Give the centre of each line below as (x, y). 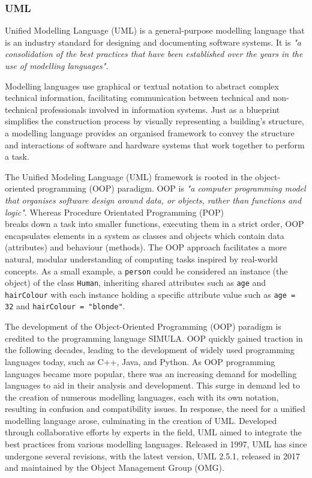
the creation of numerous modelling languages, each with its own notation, (142, 397)
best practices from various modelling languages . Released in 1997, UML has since (156, 444)
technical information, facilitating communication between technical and (137, 98)
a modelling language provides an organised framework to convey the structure (150, 132)
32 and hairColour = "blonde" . (65, 306)
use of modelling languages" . (57, 65)
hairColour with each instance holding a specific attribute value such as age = (150, 294)
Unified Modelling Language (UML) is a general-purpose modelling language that (155, 30)
